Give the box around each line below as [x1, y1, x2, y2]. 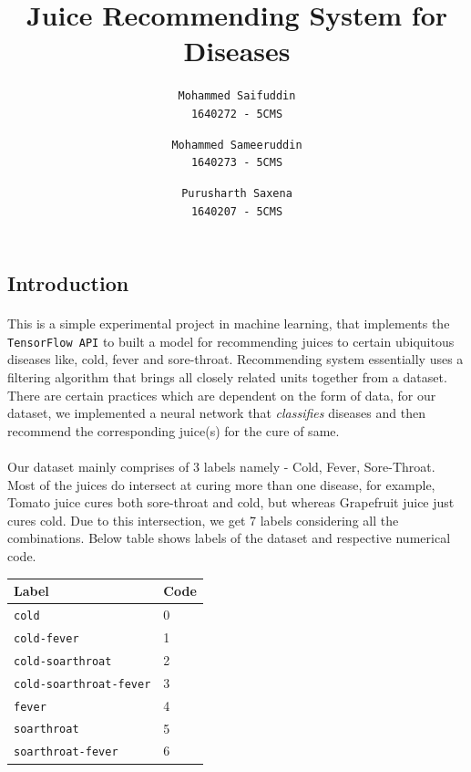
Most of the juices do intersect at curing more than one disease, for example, [7, 475, 435, 494]
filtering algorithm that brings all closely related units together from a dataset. [7, 368, 447, 387]
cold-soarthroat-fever [14, 677, 151, 691]
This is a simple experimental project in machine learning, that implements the [7, 314, 450, 333]
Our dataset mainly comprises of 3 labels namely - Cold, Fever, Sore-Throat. [7, 457, 435, 476]
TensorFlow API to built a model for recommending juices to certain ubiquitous [7, 331, 455, 350]
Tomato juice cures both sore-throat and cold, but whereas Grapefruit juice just [7, 493, 455, 512]
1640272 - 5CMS [190, 107, 283, 120]
